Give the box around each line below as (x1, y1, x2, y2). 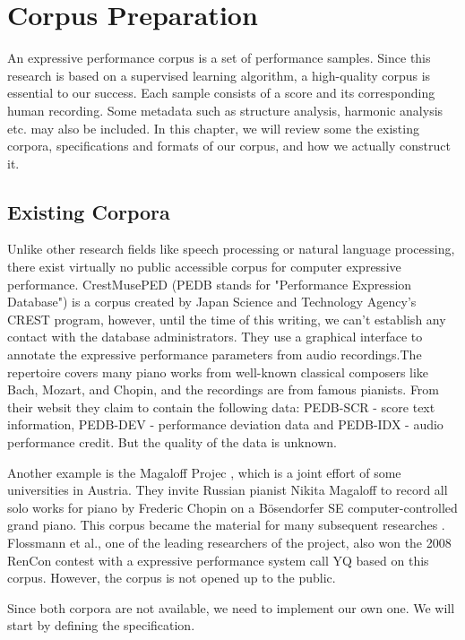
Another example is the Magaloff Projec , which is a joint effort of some (7, 463, 401, 481)
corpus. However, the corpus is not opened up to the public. (7, 568, 336, 587)
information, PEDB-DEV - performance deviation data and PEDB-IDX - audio (7, 415, 443, 434)
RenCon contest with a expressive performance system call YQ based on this (7, 550, 429, 569)
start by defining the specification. (7, 616, 195, 635)
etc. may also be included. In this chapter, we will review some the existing (7, 118, 419, 137)
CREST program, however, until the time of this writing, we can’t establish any (7, 309, 446, 328)
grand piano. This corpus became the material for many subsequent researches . (7, 515, 445, 534)
